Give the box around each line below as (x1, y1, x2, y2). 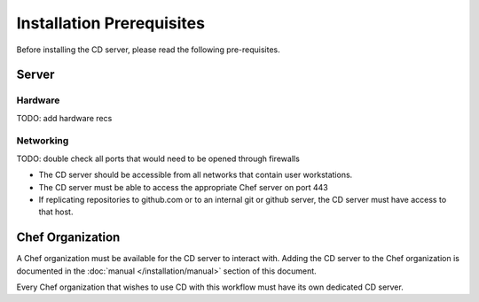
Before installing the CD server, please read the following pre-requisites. (16, 44, 281, 55)
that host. (38, 206, 74, 217)
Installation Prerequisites (16, 13, 206, 33)
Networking (16, 135, 69, 147)
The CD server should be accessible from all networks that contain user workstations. (38, 169, 353, 181)
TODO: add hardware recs (16, 112, 113, 123)
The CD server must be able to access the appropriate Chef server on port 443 (38, 182, 328, 192)
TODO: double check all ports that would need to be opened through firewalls (16, 153, 301, 164)
